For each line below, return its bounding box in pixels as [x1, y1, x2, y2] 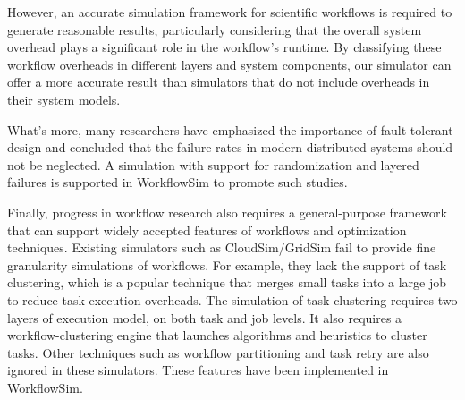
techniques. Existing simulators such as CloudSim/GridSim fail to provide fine [7, 238, 436, 257]
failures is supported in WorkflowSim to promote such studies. [7, 173, 348, 191]
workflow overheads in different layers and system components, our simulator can [7, 55, 452, 73]
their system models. [7, 89, 121, 108]
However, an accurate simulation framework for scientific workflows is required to [7, 3, 452, 21]
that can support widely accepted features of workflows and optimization [7, 220, 407, 239]
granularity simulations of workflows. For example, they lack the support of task [7, 255, 447, 274]
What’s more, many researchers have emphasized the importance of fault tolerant [7, 120, 453, 139]
